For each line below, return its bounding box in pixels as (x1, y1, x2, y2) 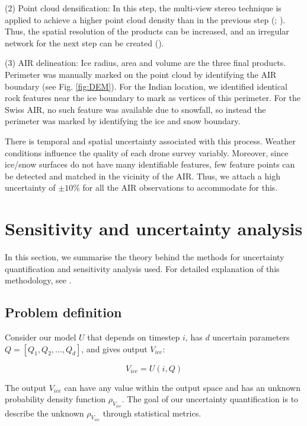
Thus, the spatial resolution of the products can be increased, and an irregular (5, 25, 289, 37)
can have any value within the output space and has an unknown (64, 381, 300, 393)
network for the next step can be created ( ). (5, 36, 164, 49)
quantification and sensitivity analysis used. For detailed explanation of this (5, 262, 280, 274)
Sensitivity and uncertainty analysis (5, 216, 303, 241)
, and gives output (81, 342, 148, 355)
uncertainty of (5, 181, 56, 194)
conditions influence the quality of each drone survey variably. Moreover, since (5, 146, 289, 159)
